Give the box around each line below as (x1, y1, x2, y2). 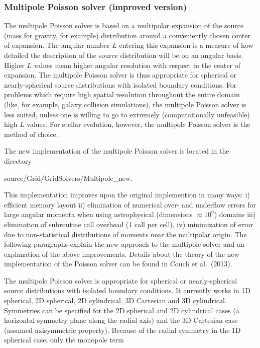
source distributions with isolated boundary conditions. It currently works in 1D (4, 285, 250, 296)
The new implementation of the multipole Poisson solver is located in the (4, 146, 229, 156)
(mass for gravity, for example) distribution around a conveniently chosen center (4, 30, 250, 40)
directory (4, 155, 32, 166)
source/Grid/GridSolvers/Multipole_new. (4, 172, 133, 183)
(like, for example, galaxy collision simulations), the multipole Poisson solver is (4, 99, 246, 109)
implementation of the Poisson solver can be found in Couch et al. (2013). (4, 258, 232, 269)
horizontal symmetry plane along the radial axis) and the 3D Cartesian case (4, 315, 238, 325)
